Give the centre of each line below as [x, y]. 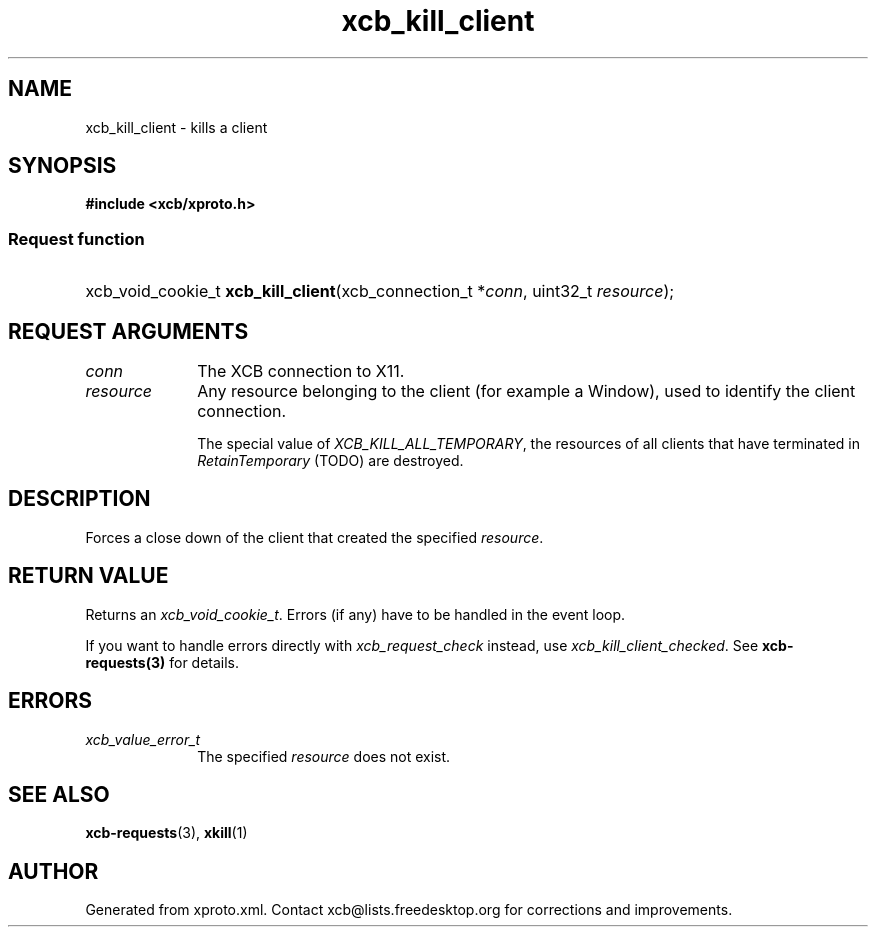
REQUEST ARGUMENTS [128, 331]
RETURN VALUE [88, 576]
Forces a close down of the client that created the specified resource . [314, 537]
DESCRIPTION [79, 499]
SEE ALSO [59, 794]
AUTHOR [53, 871]
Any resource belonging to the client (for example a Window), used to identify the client [526, 391]
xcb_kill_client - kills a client [176, 127]
